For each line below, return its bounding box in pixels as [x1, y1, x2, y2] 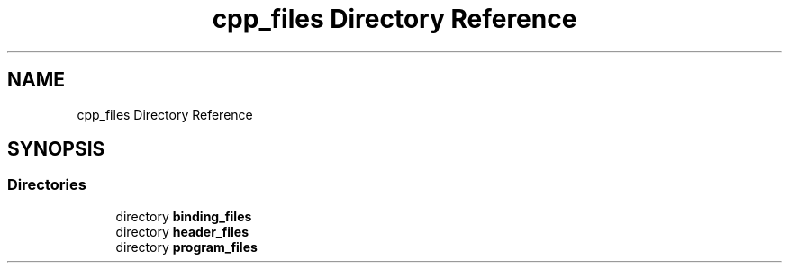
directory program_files [115, 238, 258, 255]
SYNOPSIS [7, 138, 105, 161]
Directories [7, 175, 86, 194]
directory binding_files [115, 208, 252, 224]
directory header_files [115, 223, 249, 239]
